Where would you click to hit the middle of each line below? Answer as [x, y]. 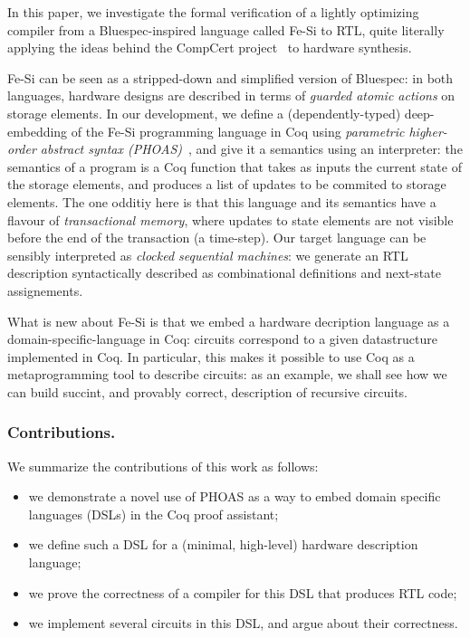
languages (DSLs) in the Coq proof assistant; [153, 514]
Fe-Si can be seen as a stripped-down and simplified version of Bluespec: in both [230, 77]
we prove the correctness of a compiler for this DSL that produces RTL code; [243, 592]
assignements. [45, 290]
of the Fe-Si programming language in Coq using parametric [238, 131]
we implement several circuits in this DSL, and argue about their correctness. [243, 623]
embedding [38, 131]
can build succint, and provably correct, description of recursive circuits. [207, 391]
